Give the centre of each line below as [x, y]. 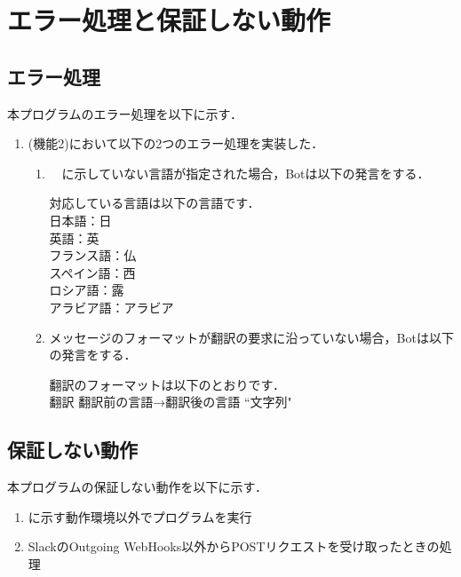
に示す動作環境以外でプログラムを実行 [140, 516]
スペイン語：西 [92, 272]
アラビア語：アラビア [111, 307]
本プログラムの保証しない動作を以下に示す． [138, 487]
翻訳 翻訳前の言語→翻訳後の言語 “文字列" [171, 402]
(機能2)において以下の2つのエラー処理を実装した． [176, 143]
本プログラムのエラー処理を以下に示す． [125, 113]
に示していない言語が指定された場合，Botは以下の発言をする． [246, 173]
